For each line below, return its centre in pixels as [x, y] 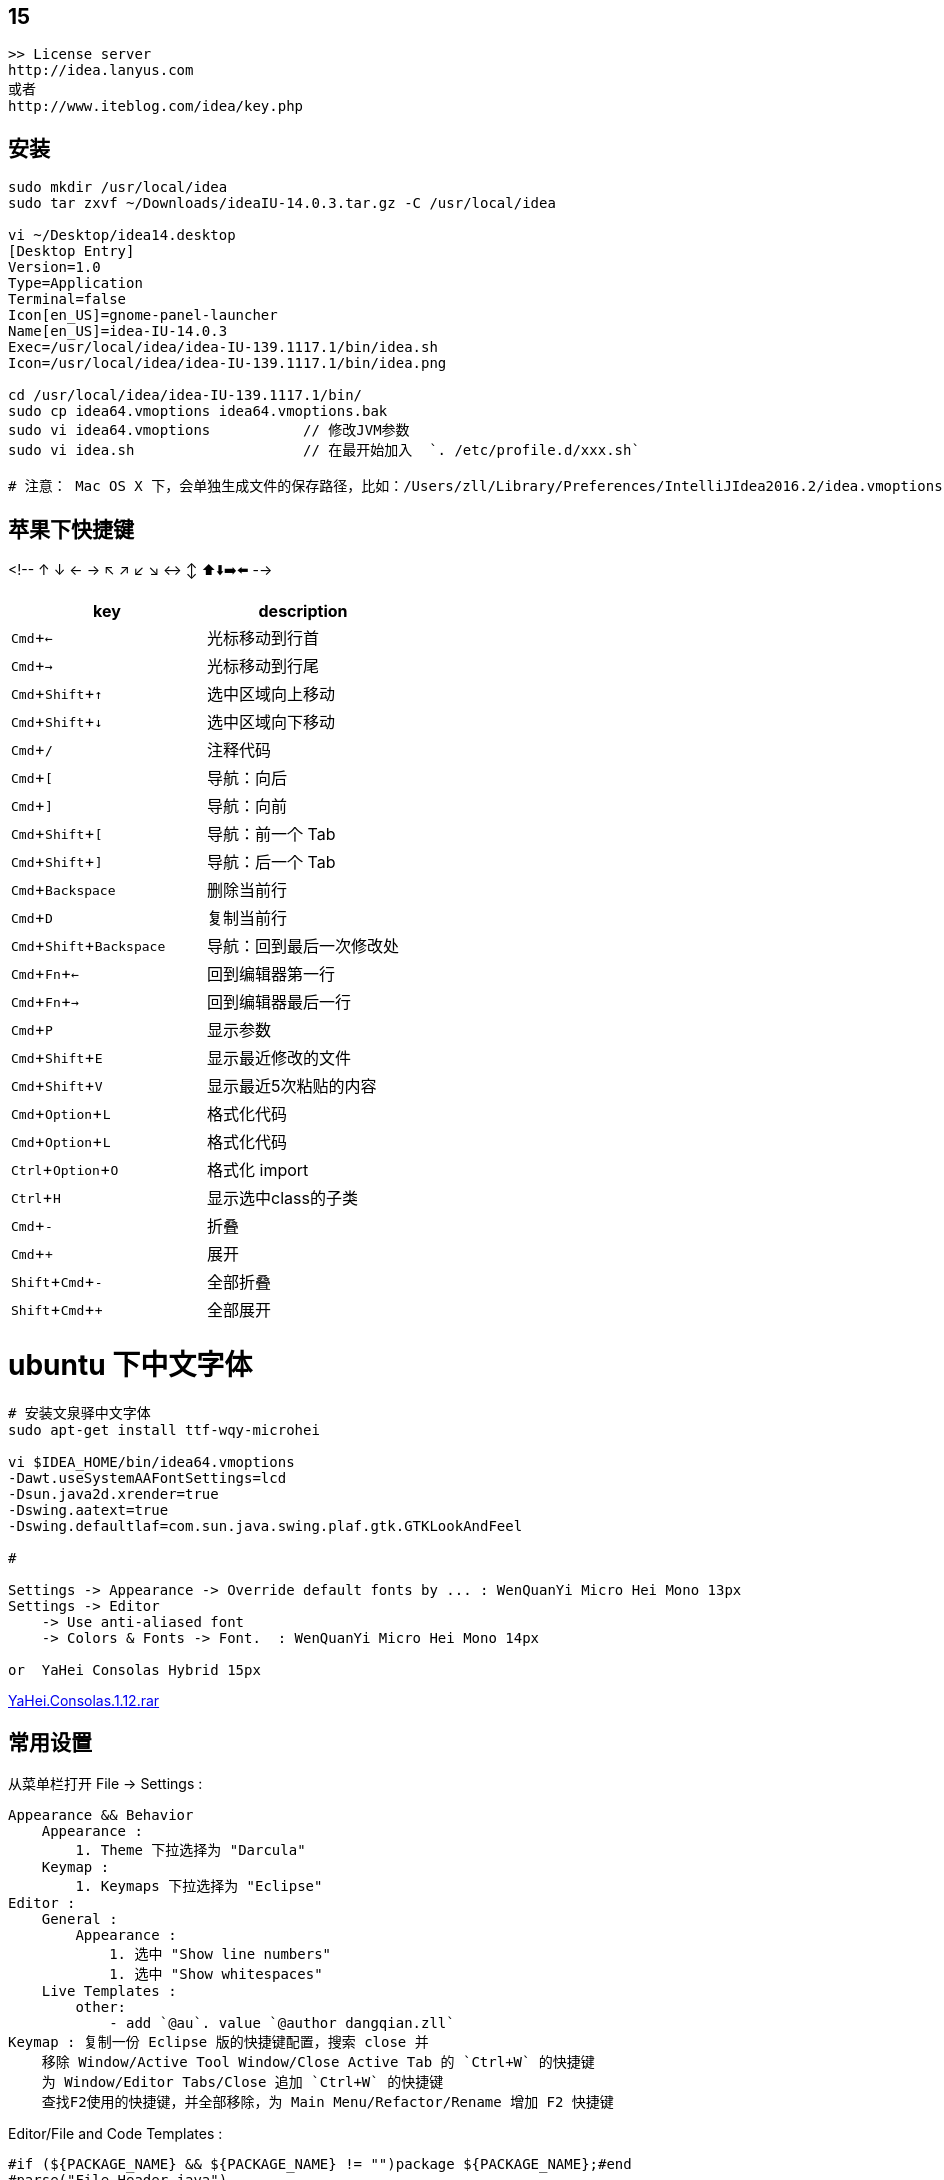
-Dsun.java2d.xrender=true [113, 1493]
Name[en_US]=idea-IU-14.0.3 [118, 331]
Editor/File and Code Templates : [115, 2134]
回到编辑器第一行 [271, 974]
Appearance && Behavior [101, 1815]
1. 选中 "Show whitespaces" [216, 1974]
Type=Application [75, 283]
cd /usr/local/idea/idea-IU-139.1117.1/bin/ [185, 395]
